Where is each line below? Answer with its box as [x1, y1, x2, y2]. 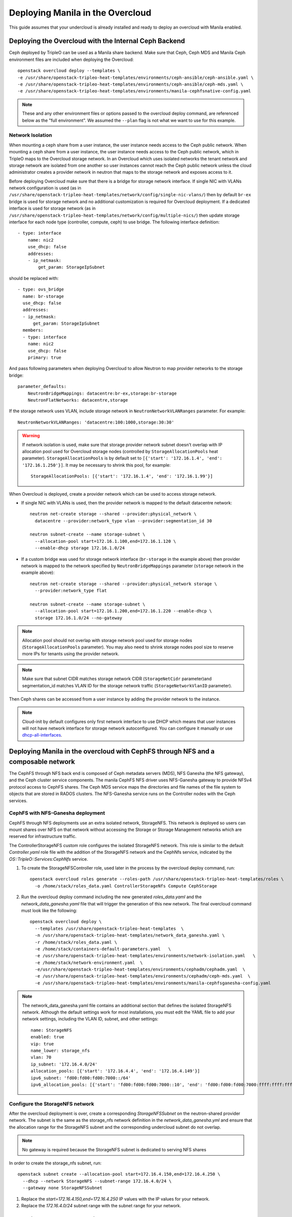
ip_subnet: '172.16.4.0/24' [31, 1061, 98, 1067]
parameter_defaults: [18, 384, 67, 389]
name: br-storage [22, 294, 64, 299]
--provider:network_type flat [35, 588, 107, 593]
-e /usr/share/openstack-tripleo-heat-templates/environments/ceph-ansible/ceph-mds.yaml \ [18, 82, 243, 87]
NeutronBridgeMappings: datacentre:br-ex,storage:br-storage [27, 390, 177, 396]
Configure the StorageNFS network [9, 1100, 94, 1107]
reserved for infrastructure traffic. [9, 833, 77, 839]
